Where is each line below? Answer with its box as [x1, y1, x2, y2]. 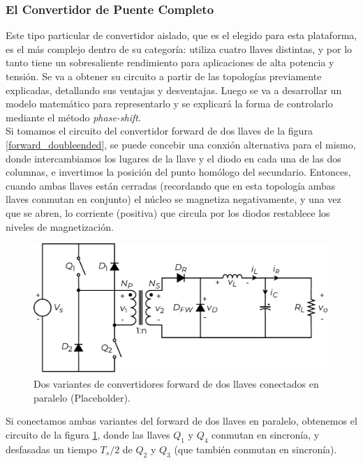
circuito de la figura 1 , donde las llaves [6, 427, 170, 442]
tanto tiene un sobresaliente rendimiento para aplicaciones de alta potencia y [6, 55, 334, 70]
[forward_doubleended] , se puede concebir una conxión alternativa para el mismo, [6, 137, 356, 151]
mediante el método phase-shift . [6, 109, 141, 124]
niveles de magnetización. [6, 219, 114, 234]
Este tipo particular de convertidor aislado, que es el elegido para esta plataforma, [6, 28, 357, 43]
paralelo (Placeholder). [34, 390, 131, 404]
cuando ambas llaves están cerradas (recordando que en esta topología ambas [6, 178, 336, 192]
